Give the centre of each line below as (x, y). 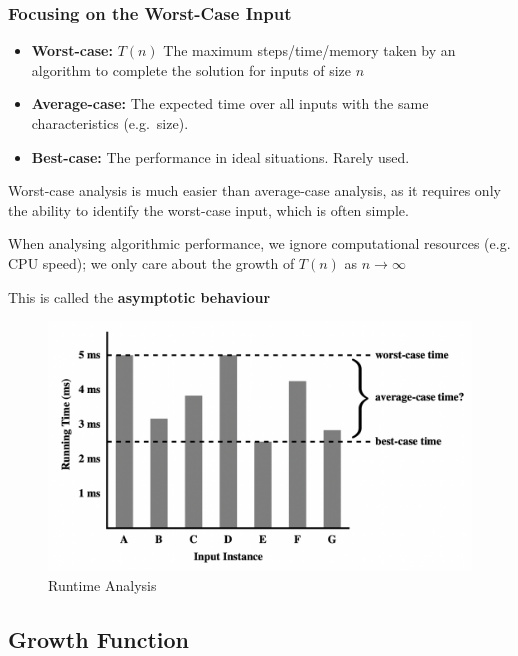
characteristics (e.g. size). (110, 123)
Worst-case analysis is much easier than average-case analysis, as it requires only (254, 190)
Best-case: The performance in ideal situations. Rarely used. (220, 156)
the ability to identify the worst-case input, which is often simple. (208, 209)
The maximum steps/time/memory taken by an (309, 50)
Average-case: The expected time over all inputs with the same (230, 103)
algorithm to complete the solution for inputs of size (191, 69)
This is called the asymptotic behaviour (139, 296)
